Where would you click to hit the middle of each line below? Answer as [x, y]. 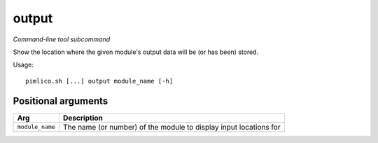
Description [83, 118]
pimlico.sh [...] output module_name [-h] [99, 81]
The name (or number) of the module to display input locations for [172, 127]
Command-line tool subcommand [62, 39]
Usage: [23, 65]
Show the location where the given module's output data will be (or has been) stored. [136, 52]
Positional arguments [61, 101]
